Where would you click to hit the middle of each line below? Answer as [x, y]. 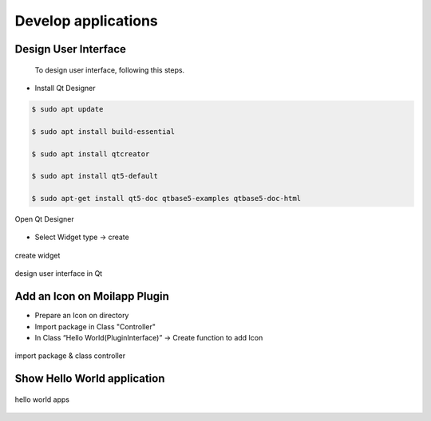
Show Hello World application [90, 379]
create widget [38, 255]
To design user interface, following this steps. [110, 70]
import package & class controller [70, 356]
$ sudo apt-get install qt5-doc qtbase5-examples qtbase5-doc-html [166, 199]
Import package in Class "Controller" [95, 326]
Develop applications [87, 21]
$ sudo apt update [67, 109]
